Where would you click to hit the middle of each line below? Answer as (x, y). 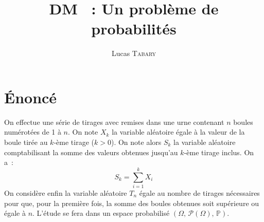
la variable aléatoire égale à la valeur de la (178, 132)
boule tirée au (26, 142)
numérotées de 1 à (33, 132)
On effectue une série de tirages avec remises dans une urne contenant (114, 122)
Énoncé (31, 97)
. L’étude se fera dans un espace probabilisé (101, 213)
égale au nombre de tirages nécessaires (199, 192)
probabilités (134, 29)
